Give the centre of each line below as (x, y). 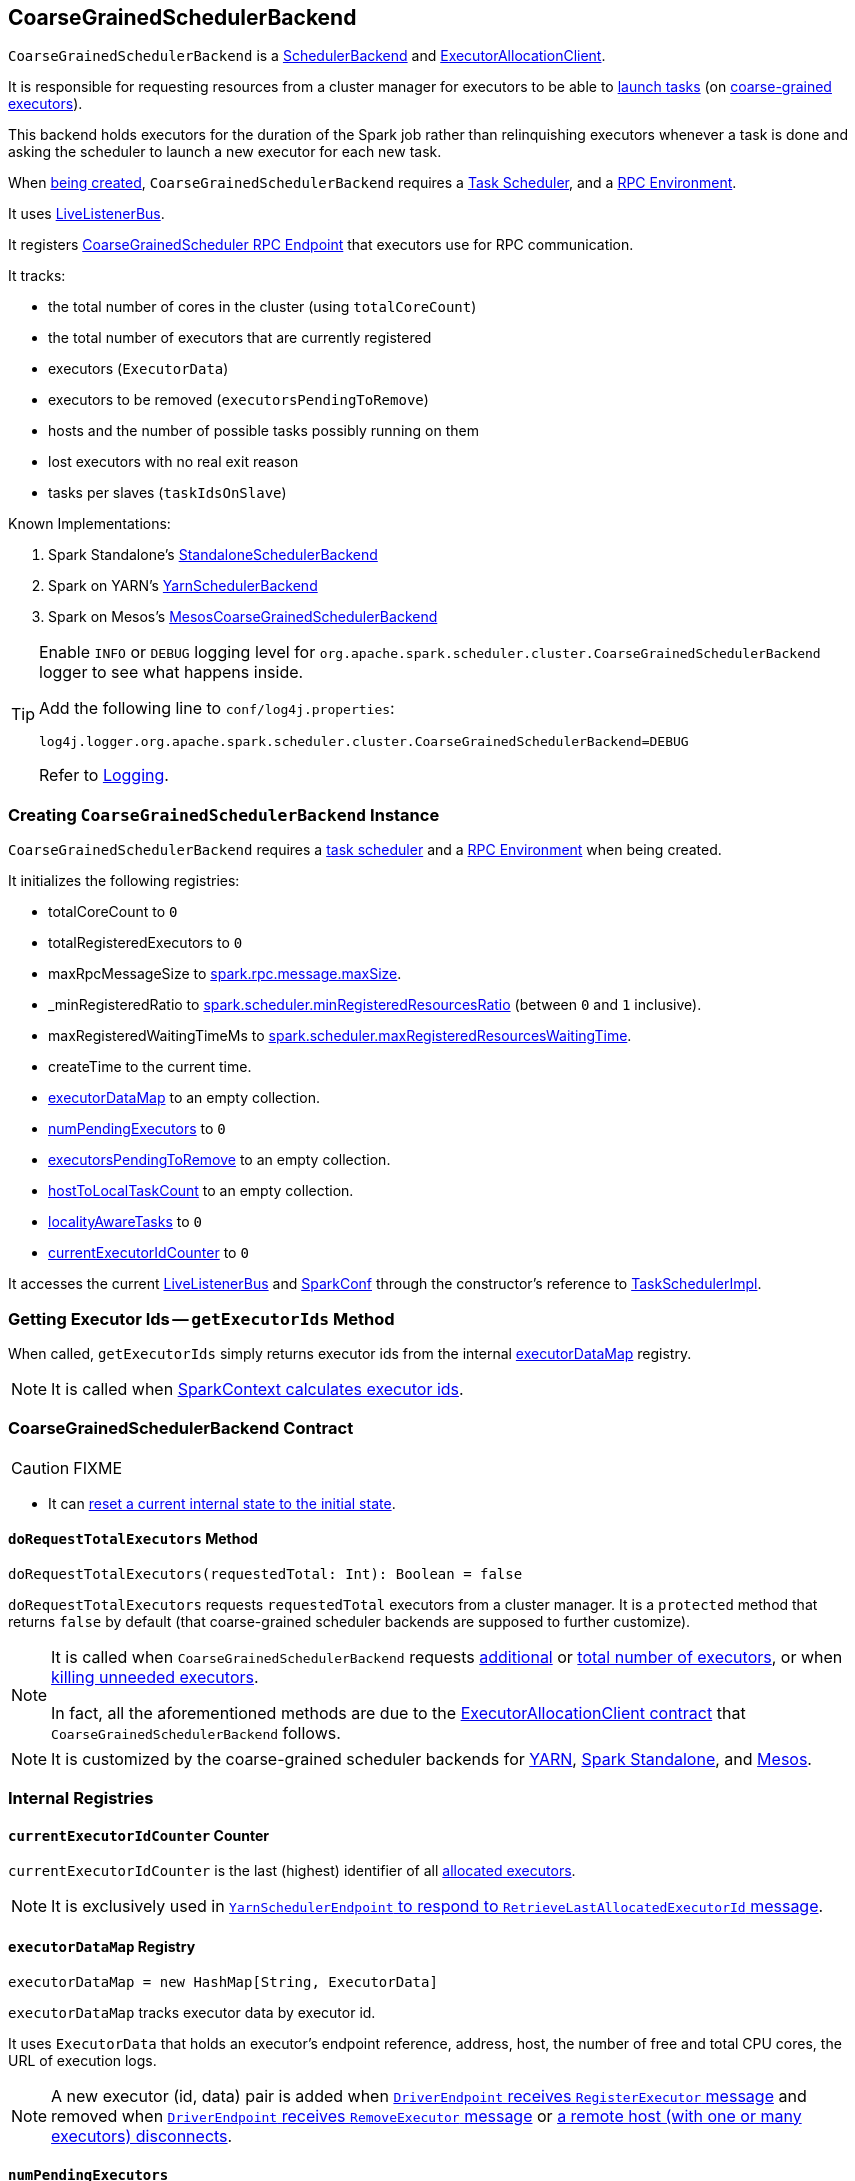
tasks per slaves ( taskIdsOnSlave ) (167, 493)
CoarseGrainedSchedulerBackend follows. (196, 1732)
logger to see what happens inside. (171, 672)
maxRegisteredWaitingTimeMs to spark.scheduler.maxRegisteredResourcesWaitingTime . (340, 1036)
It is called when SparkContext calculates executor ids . (257, 1388)
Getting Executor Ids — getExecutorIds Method (201, 1318)
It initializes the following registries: (124, 881)
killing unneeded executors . (155, 1676)
